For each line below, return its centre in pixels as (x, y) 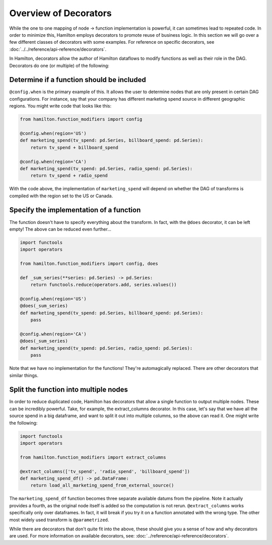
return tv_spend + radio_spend (69, 176)
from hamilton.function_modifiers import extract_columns (93, 457)
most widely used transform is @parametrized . (59, 520)
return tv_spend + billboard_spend (74, 147)
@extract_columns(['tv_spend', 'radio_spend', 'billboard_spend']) (105, 471)
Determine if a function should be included (78, 80)
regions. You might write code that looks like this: (60, 106)
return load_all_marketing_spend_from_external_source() (102, 485)
